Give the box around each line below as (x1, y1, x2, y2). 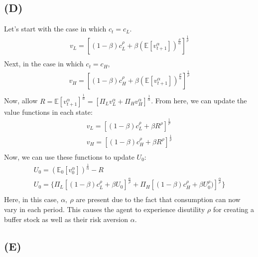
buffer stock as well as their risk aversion (4, 214, 129, 224)
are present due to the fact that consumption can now (76, 194, 241, 205)
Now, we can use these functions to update (4, 152, 134, 162)
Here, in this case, (4, 194, 59, 205)
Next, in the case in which (4, 58, 84, 69)
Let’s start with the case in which (4, 23, 107, 34)
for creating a (213, 204, 255, 214)
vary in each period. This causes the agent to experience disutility (4, 204, 205, 214)
